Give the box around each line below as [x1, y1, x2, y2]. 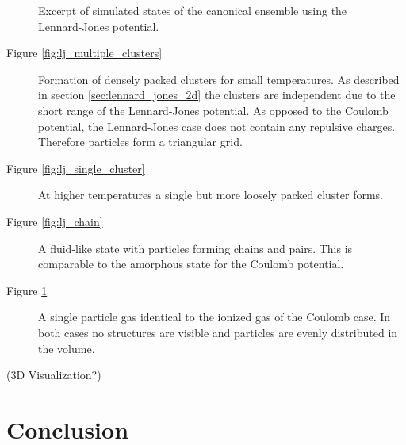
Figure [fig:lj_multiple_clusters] [6, 44, 163, 61]
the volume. [38, 340, 95, 356]
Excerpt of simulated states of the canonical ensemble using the [38, 2, 347, 18]
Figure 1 [6, 282, 48, 298]
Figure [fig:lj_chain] [6, 213, 103, 229]
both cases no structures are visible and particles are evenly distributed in [38, 324, 398, 340]
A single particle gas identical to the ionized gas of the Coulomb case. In [38, 309, 391, 325]
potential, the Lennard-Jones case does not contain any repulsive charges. [38, 117, 396, 134]
